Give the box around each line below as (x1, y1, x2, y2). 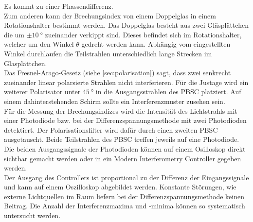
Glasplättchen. (4, 58, 47, 68)
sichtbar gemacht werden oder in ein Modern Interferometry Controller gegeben (4, 153, 241, 163)
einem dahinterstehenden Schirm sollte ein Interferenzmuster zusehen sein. (4, 96, 225, 106)
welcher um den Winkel (4, 39, 74, 49)
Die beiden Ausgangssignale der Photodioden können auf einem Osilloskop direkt (4, 143, 246, 154)
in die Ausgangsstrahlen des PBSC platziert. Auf (95, 86, 241, 97)
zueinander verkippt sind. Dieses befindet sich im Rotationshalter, (45, 29, 242, 39)
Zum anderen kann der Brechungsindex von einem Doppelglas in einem (4, 10, 216, 20)
